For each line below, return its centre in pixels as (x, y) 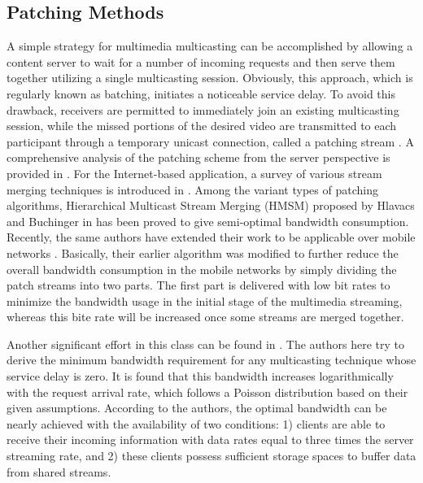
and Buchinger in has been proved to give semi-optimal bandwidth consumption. (208, 221)
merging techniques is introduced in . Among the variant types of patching (192, 189)
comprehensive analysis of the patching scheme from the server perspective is (198, 157)
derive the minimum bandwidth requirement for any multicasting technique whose (211, 360)
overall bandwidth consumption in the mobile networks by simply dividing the (202, 269)
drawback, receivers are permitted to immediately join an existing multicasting (203, 109)
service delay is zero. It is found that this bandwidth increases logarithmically (200, 376)
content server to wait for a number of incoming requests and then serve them (201, 61)
